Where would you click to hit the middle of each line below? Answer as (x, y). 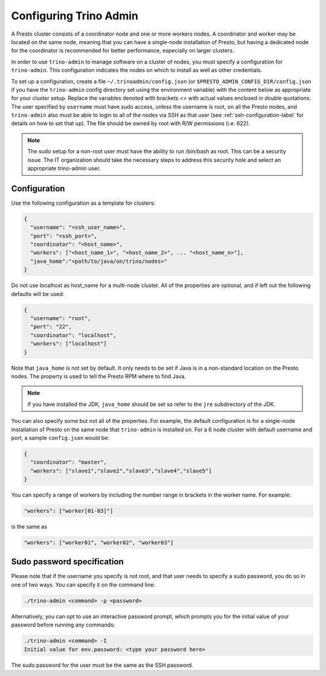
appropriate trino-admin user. (64, 169)
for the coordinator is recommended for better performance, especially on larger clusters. (123, 51)
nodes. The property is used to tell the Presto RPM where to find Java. (99, 376)
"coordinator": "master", (69, 462)
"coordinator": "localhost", (74, 335)
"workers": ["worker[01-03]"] (69, 511)
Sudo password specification (67, 562)
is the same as (29, 526)
